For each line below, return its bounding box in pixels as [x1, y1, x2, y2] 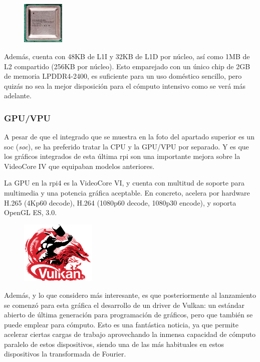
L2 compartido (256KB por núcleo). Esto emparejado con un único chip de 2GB [4, 61, 250, 71]
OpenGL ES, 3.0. [4, 207, 57, 218]
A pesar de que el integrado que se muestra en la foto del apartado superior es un [4, 131, 254, 142]
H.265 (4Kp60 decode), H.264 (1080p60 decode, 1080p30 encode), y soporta [4, 197, 236, 208]
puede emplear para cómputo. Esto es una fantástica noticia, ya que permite [4, 319, 238, 329]
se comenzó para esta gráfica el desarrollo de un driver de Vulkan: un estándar [4, 299, 245, 310]
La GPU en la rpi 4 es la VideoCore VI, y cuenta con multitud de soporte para [4, 177, 244, 188]
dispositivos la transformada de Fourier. [4, 348, 126, 359]
